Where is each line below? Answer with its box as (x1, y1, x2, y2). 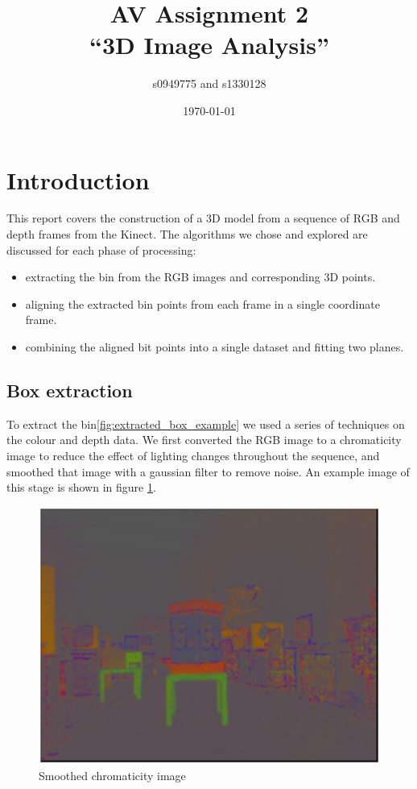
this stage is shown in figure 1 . (6, 479, 156, 496)
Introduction (6, 163, 150, 196)
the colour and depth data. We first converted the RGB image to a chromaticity (6, 431, 402, 448)
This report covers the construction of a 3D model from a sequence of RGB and (6, 210, 400, 226)
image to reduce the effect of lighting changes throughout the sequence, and (6, 446, 380, 463)
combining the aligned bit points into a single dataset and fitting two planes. (25, 338, 404, 355)
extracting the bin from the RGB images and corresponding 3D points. (25, 268, 376, 285)
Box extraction (6, 377, 133, 402)
